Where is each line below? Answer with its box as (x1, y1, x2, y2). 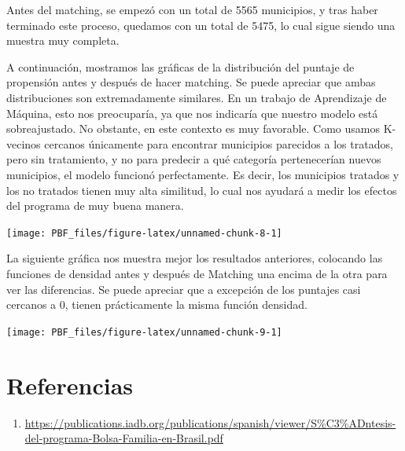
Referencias (6, 368, 134, 401)
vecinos (6, 135, 41, 152)
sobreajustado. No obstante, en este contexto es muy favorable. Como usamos (6, 120, 381, 137)
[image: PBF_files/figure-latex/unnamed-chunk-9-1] (6, 326, 282, 338)
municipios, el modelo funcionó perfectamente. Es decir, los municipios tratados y (6, 166, 399, 182)
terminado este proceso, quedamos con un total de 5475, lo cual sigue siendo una (6, 16, 396, 33)
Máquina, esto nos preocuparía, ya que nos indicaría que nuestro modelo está (6, 104, 378, 121)
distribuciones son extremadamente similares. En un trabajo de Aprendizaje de (6, 89, 387, 105)
